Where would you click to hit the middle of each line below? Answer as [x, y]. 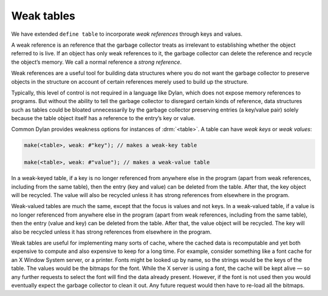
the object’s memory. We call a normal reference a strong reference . [97, 62]
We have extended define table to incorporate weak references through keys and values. [127, 34]
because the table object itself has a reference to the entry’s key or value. [103, 118]
